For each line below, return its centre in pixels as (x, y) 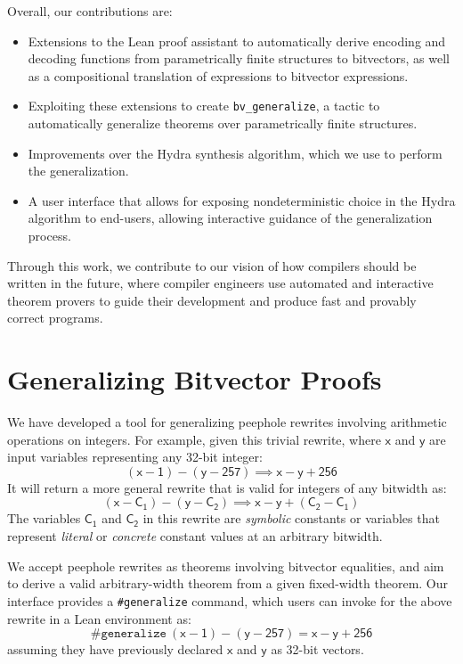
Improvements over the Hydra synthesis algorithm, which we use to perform (235, 153)
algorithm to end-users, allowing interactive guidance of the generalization (230, 218)
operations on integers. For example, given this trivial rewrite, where (194, 439)
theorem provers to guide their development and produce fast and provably (212, 300)
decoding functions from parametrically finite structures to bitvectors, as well (239, 58)
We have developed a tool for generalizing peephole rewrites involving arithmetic (227, 422)
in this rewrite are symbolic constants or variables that (291, 518)
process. (49, 235)
